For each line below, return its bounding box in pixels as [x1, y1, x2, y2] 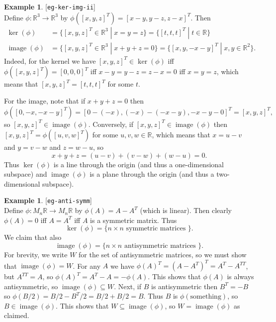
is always [227, 271, 254, 281]
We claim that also [4, 232, 62, 242]
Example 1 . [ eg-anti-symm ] [4, 195, 92, 206]
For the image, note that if [4, 95, 86, 106]
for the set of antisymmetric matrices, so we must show [79, 249, 247, 259]
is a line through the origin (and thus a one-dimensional [53, 159, 224, 169]
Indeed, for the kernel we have [4, 55, 96, 66]
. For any [73, 260, 101, 270]
